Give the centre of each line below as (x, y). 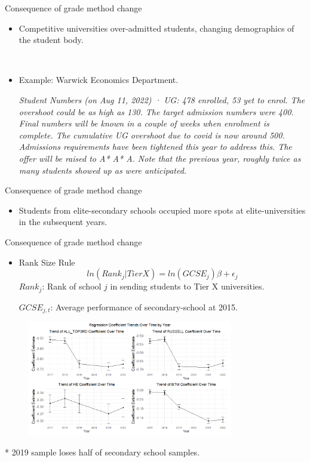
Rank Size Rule (47, 262)
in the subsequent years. (63, 222)
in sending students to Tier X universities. (187, 286)
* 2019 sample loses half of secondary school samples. (102, 452)
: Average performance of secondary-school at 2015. (144, 307)
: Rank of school (72, 286)
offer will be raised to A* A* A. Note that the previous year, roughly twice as (160, 158)
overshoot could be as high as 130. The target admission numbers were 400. (156, 111)
